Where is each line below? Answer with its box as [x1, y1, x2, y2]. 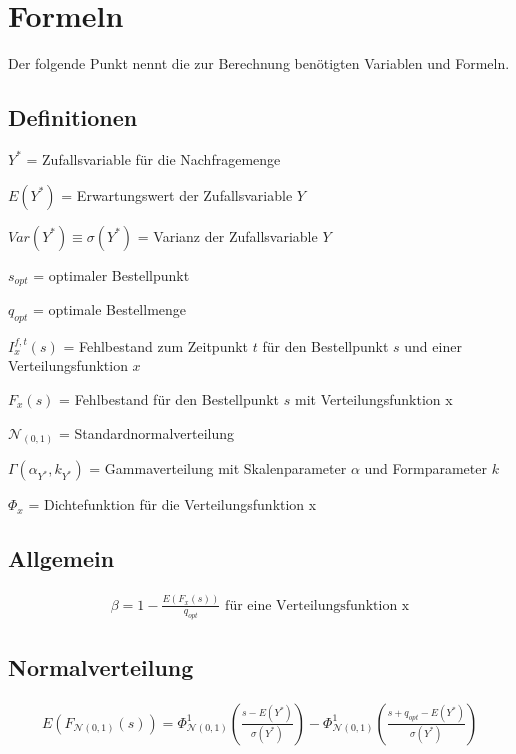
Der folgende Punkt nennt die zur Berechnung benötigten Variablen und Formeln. [8, 53, 510, 74]
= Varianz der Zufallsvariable [137, 225, 318, 246]
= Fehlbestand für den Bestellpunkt [59, 388, 280, 409]
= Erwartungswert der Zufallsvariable [61, 184, 293, 205]
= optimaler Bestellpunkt [33, 264, 190, 285]
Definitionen [8, 102, 138, 133]
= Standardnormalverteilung [58, 422, 235, 443]
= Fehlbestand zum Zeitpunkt [63, 335, 249, 356]
